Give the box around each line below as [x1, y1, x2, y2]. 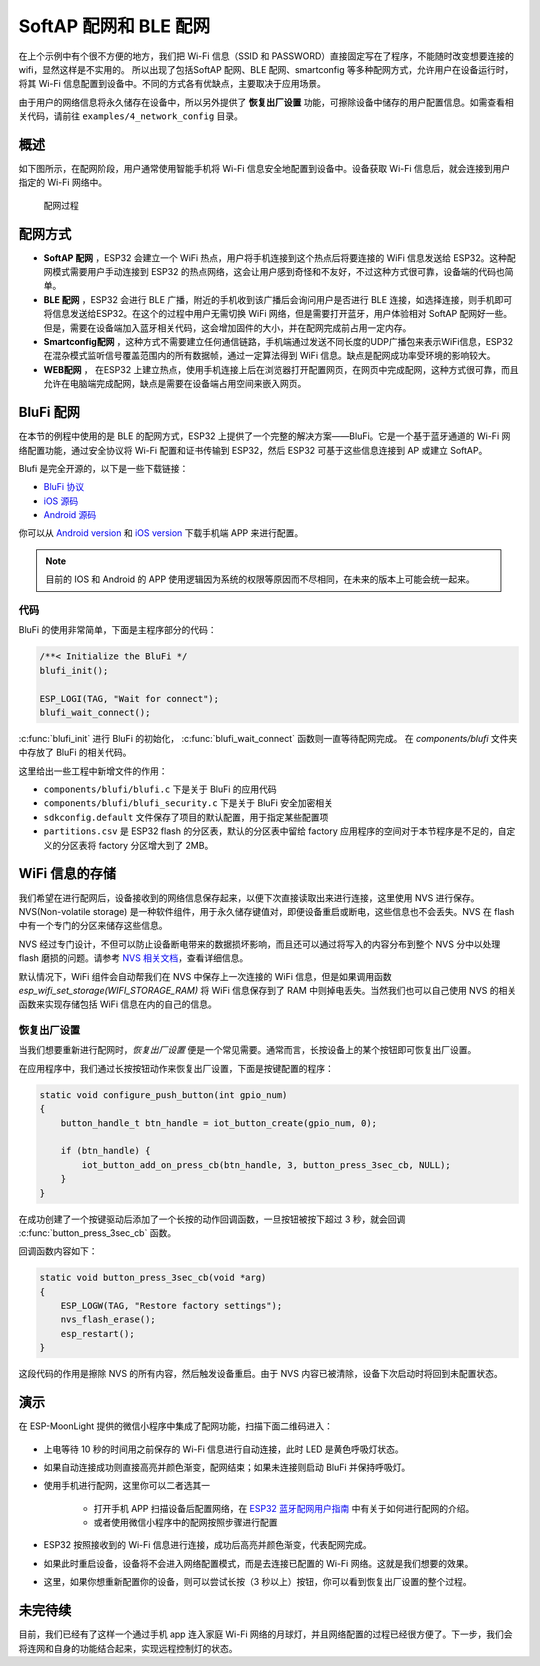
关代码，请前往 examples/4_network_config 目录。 [18, 110, 244, 122]
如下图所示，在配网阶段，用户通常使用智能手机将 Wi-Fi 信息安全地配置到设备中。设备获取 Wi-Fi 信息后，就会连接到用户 [18, 163, 511, 175]
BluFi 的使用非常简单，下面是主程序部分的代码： [18, 624, 217, 636]
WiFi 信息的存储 [18, 865, 117, 882]
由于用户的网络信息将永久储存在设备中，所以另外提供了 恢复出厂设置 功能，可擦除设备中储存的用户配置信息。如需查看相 [18, 96, 514, 108]
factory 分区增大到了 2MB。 [98, 839, 214, 851]
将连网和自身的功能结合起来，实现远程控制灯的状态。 [18, 1642, 238, 1654]
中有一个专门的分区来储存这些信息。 [18, 920, 168, 932]
